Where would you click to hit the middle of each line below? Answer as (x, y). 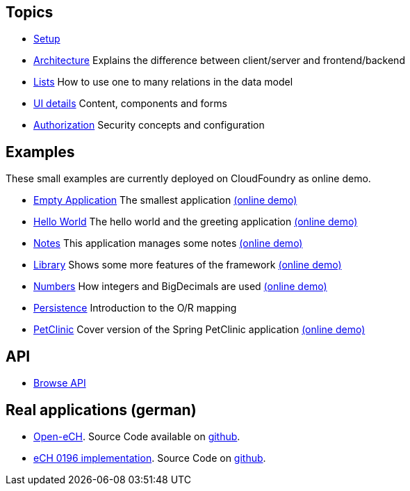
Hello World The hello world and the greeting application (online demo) (196, 222)
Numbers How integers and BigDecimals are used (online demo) (180, 287)
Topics (30, 12)
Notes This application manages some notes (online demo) (168, 243)
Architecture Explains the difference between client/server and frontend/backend (219, 61)
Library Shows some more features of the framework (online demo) (188, 265)
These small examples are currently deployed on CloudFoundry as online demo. (188, 179)
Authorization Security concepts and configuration (149, 125)
